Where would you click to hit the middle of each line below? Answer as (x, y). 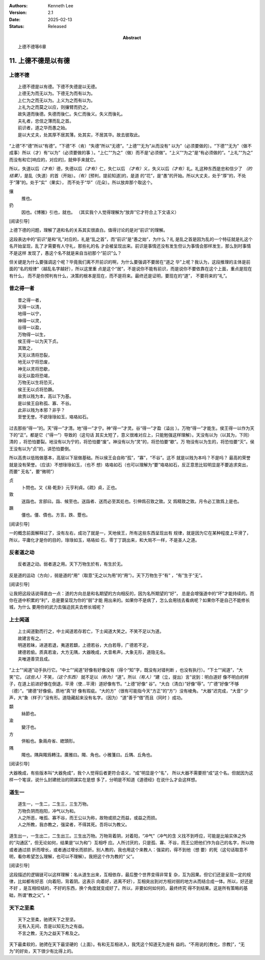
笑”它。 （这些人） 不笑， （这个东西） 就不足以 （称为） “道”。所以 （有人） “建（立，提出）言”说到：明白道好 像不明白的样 (129, 677)
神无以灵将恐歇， (35, 369)
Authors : (18, 6)
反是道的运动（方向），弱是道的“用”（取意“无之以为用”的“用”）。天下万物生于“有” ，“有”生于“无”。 (107, 575)
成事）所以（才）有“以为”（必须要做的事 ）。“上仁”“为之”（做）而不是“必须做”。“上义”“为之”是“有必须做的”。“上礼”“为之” (131, 153)
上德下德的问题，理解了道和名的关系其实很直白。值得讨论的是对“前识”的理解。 (88, 230)
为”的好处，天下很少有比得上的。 (42, 951)
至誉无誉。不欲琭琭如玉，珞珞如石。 (54, 417)
